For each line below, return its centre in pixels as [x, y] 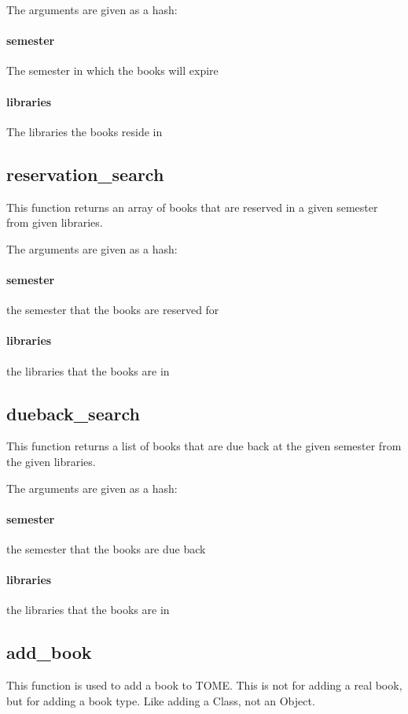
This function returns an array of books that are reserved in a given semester [192, 207]
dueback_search [73, 413]
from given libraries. [55, 222]
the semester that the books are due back [106, 548]
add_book [49, 652]
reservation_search [85, 174]
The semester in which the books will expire [112, 70]
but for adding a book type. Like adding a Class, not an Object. [161, 700]
